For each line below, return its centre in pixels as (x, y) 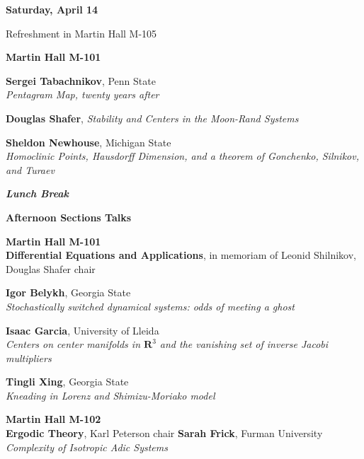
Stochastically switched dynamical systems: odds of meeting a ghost (150, 306)
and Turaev (30, 169)
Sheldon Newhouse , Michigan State (89, 142)
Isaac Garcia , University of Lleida (83, 330)
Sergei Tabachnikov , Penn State (81, 80)
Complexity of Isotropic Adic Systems (87, 447)
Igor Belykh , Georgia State (68, 292)
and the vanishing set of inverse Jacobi (244, 344)
